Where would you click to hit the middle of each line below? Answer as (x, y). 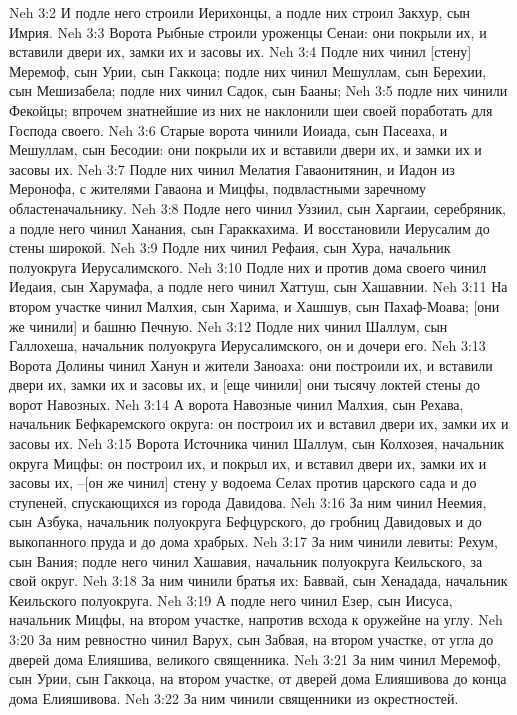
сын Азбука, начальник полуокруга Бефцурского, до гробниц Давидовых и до (245, 521)
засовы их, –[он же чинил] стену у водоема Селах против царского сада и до (243, 482)
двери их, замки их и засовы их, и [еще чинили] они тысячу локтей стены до (244, 384)
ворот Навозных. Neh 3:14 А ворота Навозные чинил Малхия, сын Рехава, (236, 403)
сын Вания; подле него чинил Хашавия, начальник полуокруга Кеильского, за (246, 560)
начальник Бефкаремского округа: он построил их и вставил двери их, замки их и (259, 423)
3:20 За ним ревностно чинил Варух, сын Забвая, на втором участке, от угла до (251, 639)
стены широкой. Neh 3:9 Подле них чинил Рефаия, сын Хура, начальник (230, 247)
